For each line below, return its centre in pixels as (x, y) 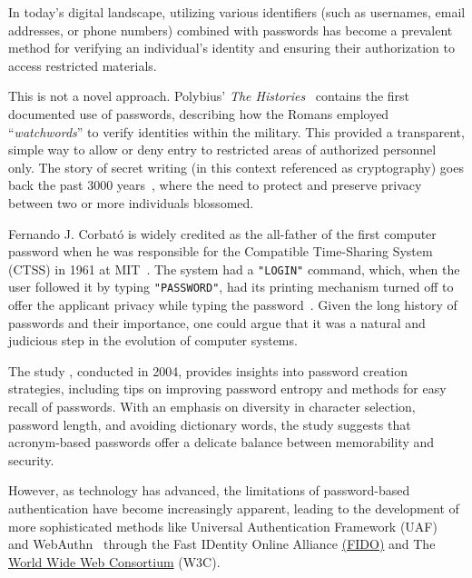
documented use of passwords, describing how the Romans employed (199, 113)
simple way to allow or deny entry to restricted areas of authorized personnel (222, 149)
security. (31, 459)
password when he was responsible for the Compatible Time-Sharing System (221, 251)
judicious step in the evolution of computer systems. (153, 340)
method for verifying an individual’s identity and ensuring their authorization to (232, 48)
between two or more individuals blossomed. (131, 202)
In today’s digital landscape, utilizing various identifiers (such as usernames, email (237, 12)
